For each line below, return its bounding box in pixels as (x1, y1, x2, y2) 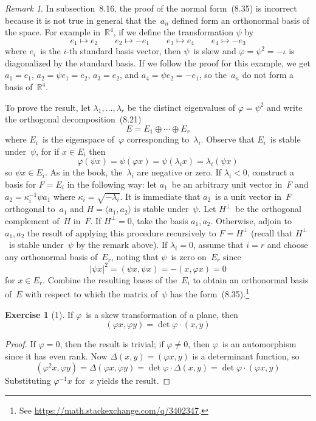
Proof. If (5, 338, 36, 350)
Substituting (5, 374, 51, 387)
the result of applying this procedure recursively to (27, 226, 216, 239)
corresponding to (126, 133, 190, 146)
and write (267, 101, 303, 113)
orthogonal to (5, 202, 55, 215)
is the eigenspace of (42, 133, 114, 146)
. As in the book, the (44, 166, 123, 179)
